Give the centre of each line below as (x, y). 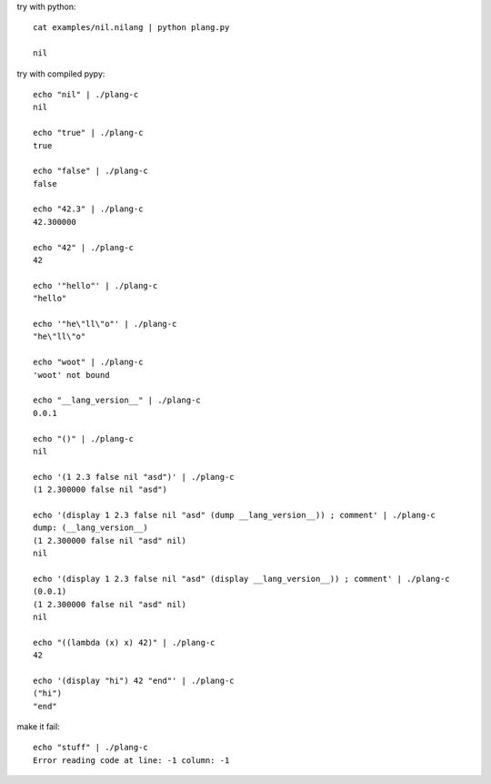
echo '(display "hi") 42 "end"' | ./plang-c (134, 680)
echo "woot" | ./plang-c (88, 362)
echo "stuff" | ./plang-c (91, 748)
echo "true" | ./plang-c (88, 133)
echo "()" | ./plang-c (84, 438)
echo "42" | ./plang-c (84, 247)
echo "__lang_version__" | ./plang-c (117, 400)
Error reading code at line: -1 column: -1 (131, 760)
